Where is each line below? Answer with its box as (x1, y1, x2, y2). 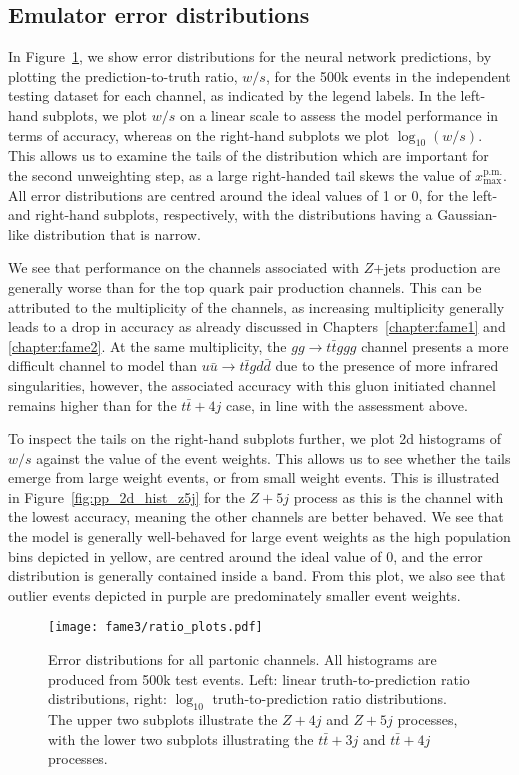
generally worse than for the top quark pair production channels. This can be (8, 276, 482, 297)
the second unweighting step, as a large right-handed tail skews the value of (8, 164, 471, 185)
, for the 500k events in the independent (265, 65, 511, 86)
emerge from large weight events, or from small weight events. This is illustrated (8, 467, 500, 488)
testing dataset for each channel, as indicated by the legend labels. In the (8, 85, 456, 106)
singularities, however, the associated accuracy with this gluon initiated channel (8, 374, 496, 395)
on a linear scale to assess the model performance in (179, 104, 499, 125)
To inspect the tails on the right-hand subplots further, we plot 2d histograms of (8, 428, 501, 449)
